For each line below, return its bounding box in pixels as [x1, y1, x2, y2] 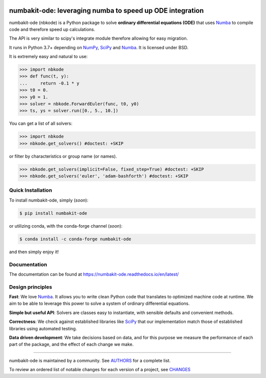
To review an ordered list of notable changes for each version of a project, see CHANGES [9, 367, 191, 373]
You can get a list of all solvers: [9, 120, 72, 126]
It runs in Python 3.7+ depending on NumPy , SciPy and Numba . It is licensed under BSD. [9, 44, 189, 50]
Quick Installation [9, 187, 52, 194]
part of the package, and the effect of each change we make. [9, 342, 134, 348]
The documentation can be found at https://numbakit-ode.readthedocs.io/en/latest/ [9, 271, 179, 277]
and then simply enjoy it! [9, 249, 59, 255]
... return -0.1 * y [19, 80, 80, 86]
